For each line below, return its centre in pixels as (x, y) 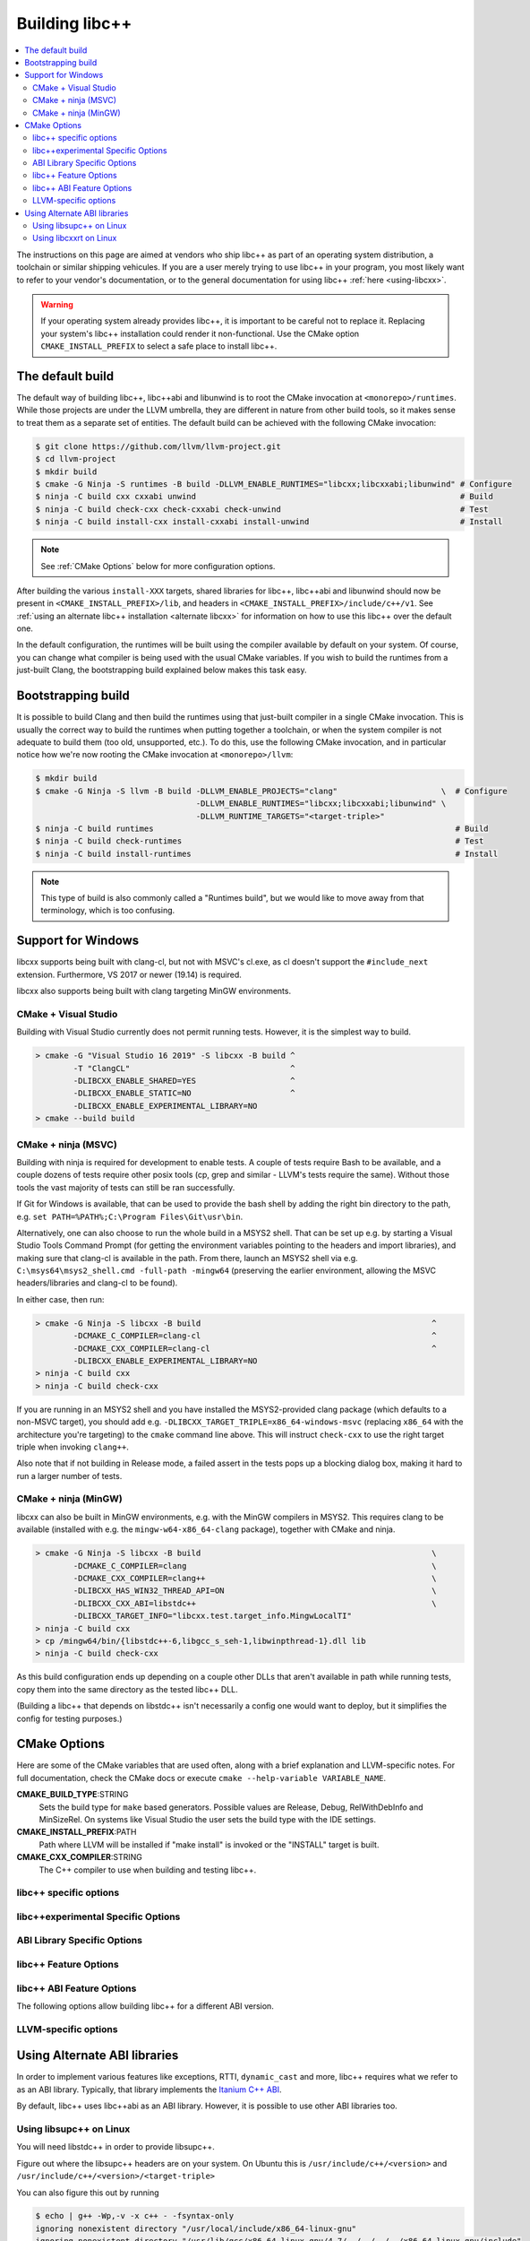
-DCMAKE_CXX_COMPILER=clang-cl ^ (255, 1348)
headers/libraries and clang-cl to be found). (97, 1283)
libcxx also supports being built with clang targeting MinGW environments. (154, 991)
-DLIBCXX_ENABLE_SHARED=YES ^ (184, 1081)
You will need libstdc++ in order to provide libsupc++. (115, 2147)
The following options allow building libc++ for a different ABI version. (145, 2006)
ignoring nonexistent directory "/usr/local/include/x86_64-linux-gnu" (196, 2228)
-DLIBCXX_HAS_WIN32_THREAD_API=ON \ (255, 1591)
